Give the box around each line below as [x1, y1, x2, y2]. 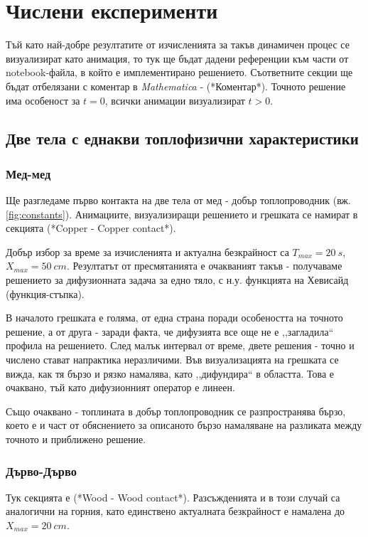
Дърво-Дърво [6, 462, 77, 479]
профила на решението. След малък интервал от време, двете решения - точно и [6, 338, 355, 353]
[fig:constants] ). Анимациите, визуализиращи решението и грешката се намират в [6, 206, 358, 221]
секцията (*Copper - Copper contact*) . [6, 220, 176, 235]
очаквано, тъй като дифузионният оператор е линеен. [6, 380, 235, 395]
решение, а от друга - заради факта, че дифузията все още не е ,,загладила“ [6, 324, 334, 339]
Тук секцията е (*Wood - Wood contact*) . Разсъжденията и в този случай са [6, 489, 340, 504]
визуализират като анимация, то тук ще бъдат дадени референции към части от [6, 50, 349, 65]
